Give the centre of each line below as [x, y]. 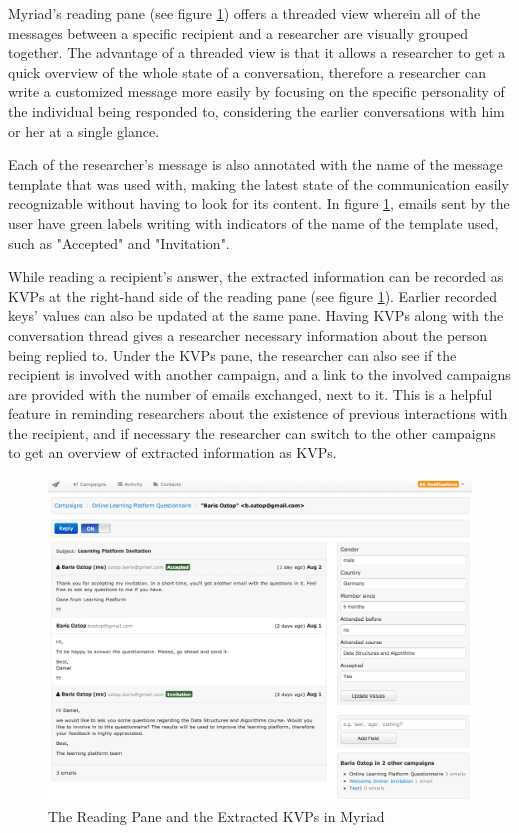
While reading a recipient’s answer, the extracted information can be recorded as [256, 276]
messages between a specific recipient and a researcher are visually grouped [238, 32]
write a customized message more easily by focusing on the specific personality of [256, 91]
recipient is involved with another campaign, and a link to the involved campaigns [259, 374]
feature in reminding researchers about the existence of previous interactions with [258, 413]
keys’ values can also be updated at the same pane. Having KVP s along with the [256, 315]
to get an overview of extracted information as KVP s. [172, 452]
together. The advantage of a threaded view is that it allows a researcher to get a [257, 52]
